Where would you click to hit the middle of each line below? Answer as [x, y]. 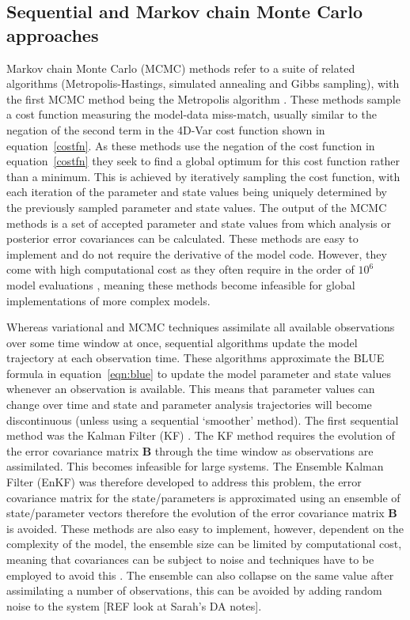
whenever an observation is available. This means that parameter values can [191, 389]
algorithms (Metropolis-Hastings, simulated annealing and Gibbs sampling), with [203, 83]
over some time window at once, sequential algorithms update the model [182, 342]
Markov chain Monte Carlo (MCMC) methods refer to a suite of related [181, 68]
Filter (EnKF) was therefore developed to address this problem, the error [184, 482]
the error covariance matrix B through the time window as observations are [190, 450]
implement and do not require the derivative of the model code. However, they [197, 253]
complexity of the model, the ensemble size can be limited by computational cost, [204, 544]
